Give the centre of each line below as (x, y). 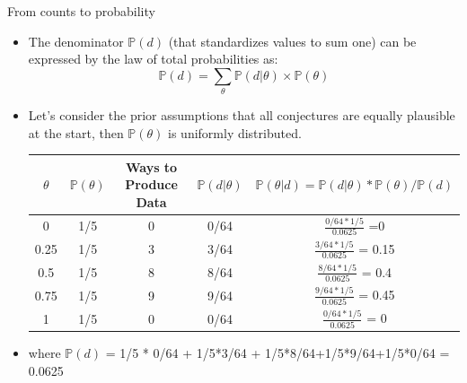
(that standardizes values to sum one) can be (292, 41)
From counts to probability (81, 11)
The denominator (76, 41)
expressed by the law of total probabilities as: (153, 59)
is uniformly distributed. (235, 132)
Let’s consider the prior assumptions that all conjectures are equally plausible (242, 115)
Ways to (151, 166)
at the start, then (76, 132)
